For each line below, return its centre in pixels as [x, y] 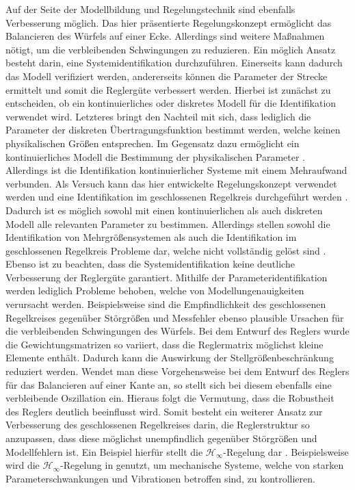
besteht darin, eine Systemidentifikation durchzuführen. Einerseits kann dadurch [174, 63]
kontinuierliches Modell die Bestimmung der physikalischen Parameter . [155, 156]
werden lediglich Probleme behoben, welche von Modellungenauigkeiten [155, 291]
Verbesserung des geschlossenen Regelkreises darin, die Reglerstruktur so [158, 425]
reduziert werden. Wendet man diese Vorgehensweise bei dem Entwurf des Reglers [177, 371]
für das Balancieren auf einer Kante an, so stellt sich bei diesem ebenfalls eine [169, 384]
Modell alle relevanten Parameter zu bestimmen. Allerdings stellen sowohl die [168, 223]
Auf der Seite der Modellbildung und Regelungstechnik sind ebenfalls [150, 9]
